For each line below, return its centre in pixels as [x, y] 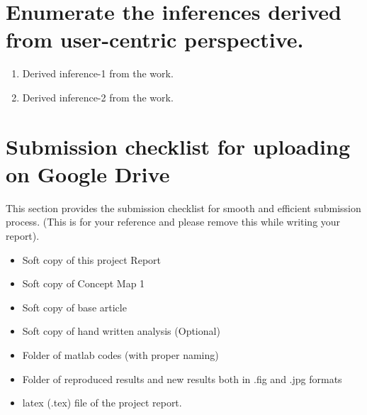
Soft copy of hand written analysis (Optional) [121, 331]
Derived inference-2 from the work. [98, 97]
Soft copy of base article [74, 307]
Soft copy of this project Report [91, 259]
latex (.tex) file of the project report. [102, 403]
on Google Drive [88, 173]
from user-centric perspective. [155, 39]
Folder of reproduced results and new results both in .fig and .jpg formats [182, 378]
